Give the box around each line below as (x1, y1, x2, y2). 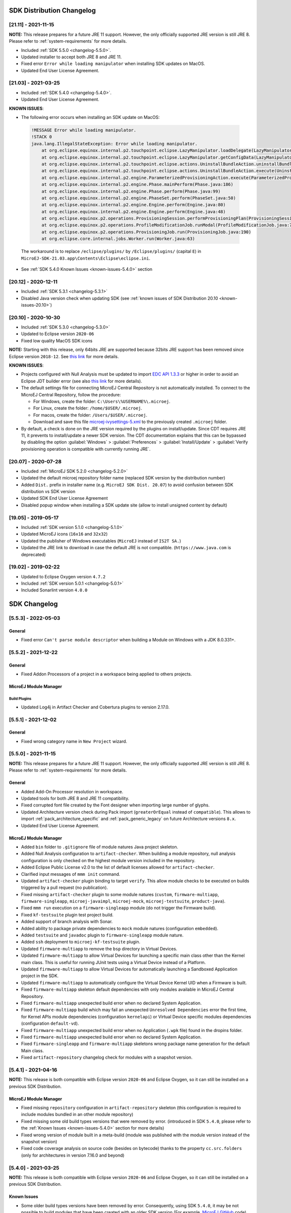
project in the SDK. (21, 973, 59, 979)
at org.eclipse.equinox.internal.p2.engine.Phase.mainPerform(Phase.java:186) (41, 182, 234, 187)
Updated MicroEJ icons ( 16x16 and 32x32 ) (21, 531, 108, 537)
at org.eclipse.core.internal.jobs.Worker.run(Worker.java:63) (41, 236, 195, 242)
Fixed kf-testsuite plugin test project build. (21, 912, 113, 918)
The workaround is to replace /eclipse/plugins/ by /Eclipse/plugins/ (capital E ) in (21, 248, 201, 254)
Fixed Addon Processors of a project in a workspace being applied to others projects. (21, 671, 192, 677)
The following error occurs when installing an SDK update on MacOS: (21, 115, 160, 120)
